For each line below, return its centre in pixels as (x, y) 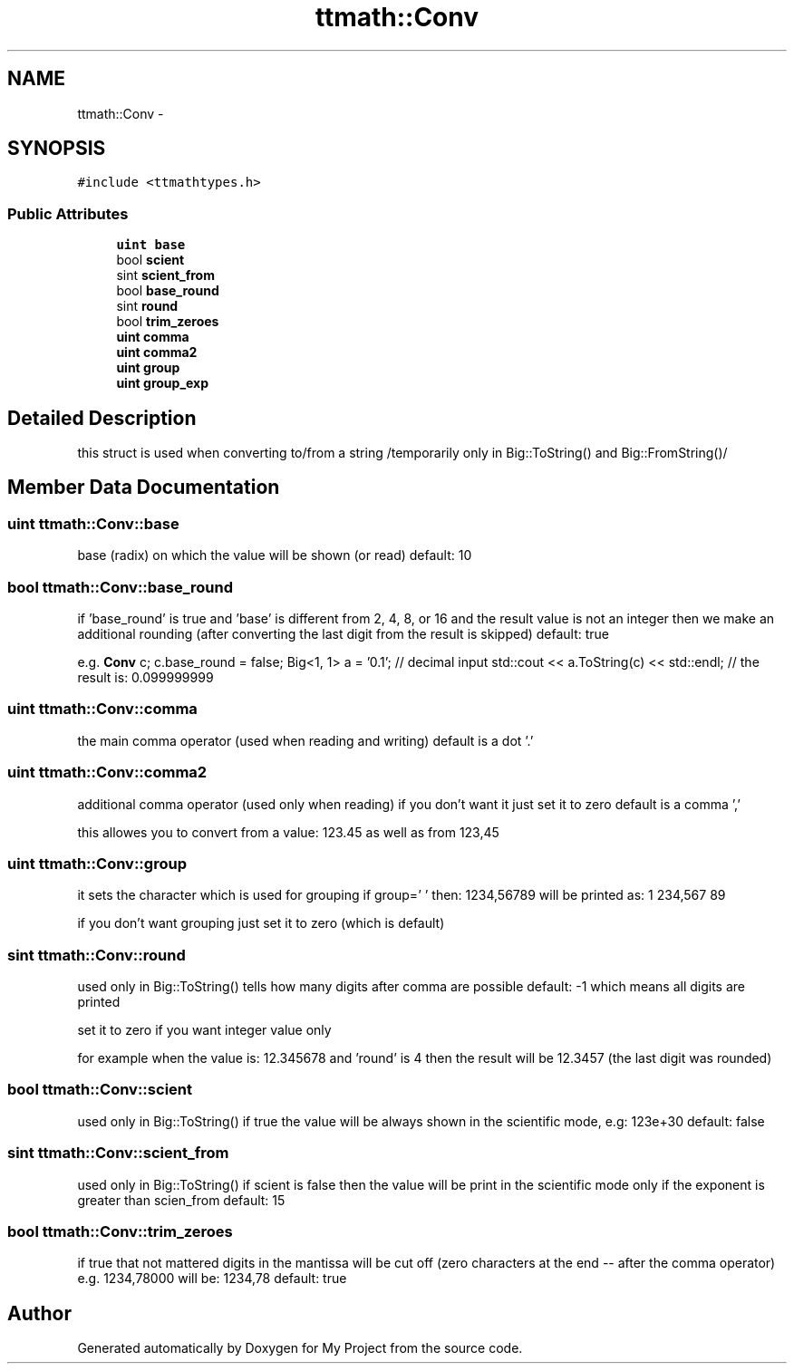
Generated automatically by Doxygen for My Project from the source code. (300, 1348)
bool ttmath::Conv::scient (100, 1090)
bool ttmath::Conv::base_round (121, 587)
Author (39, 1313)
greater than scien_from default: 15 (181, 1200)
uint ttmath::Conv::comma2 (107, 772)
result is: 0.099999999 (145, 677)
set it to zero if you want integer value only (204, 1030)
